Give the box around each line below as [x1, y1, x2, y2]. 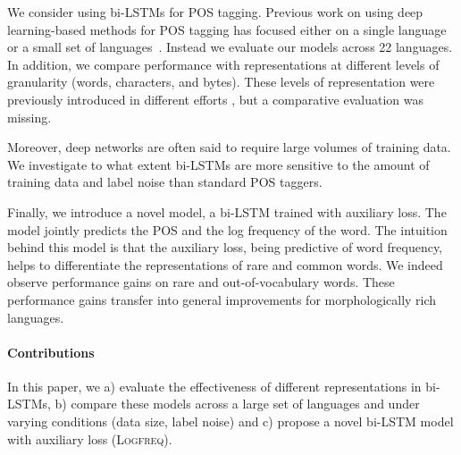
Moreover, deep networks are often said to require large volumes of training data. [7, 138, 451, 156]
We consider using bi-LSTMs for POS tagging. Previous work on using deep [7, 3, 423, 21]
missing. [7, 107, 52, 126]
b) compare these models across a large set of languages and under [54, 394, 420, 413]
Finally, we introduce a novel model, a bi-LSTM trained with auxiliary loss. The [7, 202, 447, 221]
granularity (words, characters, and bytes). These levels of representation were [7, 72, 435, 91]
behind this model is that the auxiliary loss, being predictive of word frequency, [7, 238, 443, 257]
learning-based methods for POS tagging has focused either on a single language [7, 20, 447, 38]
